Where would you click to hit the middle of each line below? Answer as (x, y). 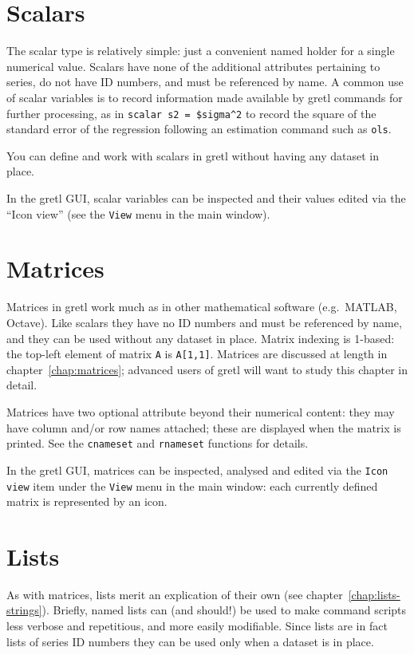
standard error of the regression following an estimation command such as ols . (199, 129)
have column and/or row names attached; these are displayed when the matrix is (204, 427)
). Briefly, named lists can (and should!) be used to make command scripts (224, 610)
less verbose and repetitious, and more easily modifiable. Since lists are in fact (197, 626)
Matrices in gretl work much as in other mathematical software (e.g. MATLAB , (202, 307)
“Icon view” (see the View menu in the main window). (138, 213)
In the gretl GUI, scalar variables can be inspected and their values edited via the (206, 198)
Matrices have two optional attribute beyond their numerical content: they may (201, 412)
